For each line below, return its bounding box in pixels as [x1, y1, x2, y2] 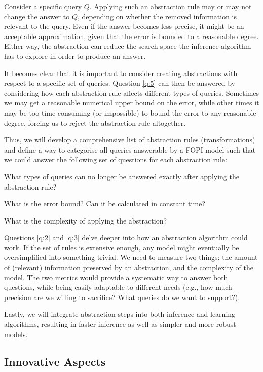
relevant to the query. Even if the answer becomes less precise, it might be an [4, 21, 244, 31]
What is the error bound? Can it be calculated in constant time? [4, 198, 205, 209]
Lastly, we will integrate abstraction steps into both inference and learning [4, 309, 236, 319]
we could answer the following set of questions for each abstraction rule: [4, 154, 227, 165]
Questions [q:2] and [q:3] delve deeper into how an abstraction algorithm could [4, 232, 248, 243]
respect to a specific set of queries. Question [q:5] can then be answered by [4, 78, 235, 88]
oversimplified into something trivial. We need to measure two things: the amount [4, 252, 258, 263]
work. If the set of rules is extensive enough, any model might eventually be [4, 242, 239, 252]
